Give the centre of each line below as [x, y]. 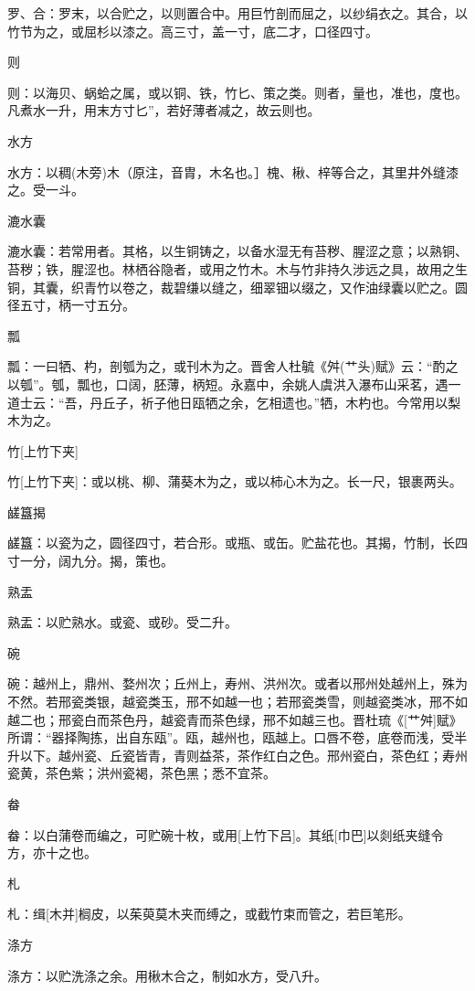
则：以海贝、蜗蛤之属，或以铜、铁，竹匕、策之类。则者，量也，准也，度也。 [237, 92]
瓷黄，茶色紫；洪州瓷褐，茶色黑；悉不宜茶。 [142, 773]
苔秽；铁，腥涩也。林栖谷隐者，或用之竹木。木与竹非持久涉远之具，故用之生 [237, 268]
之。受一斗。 [46, 190]
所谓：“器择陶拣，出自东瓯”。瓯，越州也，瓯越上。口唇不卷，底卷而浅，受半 [237, 737]
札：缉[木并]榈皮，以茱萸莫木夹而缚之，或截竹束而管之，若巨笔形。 [209, 914]
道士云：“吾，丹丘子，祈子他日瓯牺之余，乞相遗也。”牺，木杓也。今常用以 [228, 402]
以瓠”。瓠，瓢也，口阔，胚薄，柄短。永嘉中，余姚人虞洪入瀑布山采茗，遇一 [234, 384]
